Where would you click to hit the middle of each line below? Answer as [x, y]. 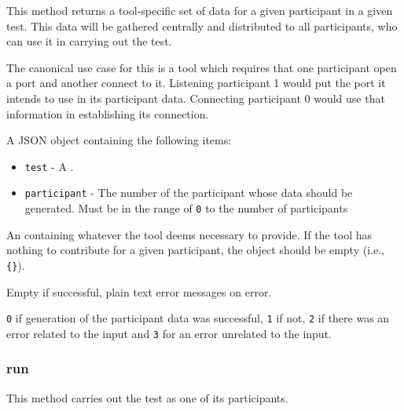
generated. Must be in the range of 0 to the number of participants [186, 208]
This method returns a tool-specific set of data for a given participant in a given [200, 10]
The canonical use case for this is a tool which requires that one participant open [202, 67]
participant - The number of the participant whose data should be [189, 193]
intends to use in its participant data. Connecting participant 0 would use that [196, 98]
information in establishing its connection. [108, 113]
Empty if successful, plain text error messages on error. [139, 291]
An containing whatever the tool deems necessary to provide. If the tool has [189, 234]
